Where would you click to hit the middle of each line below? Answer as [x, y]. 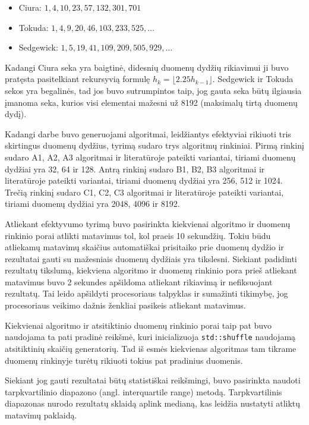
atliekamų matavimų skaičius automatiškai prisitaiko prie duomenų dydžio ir [144, 247]
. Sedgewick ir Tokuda [253, 79]
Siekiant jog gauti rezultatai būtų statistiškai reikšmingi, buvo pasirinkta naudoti [153, 380]
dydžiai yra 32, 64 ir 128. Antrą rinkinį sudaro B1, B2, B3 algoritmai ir [135, 169]
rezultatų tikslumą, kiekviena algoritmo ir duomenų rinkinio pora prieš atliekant [151, 270]
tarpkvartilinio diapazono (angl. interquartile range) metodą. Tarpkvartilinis [144, 391]
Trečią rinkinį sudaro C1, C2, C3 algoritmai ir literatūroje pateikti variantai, [144, 192]
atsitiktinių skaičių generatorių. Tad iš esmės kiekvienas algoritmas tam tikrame [151, 348]
